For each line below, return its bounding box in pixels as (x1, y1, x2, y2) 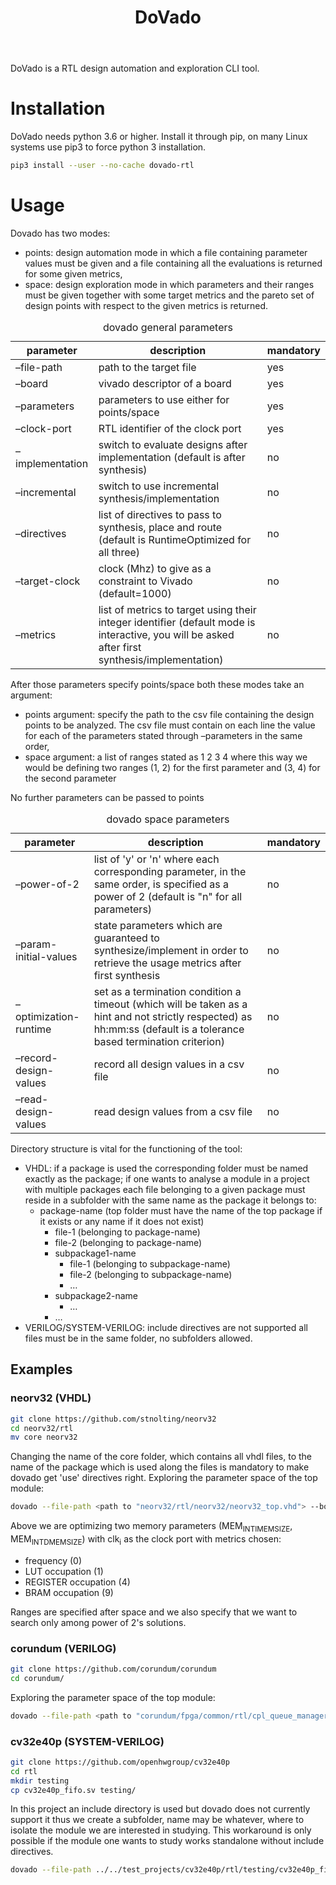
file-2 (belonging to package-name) (54, 1236, 203, 1248)
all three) (98, 545, 141, 559)
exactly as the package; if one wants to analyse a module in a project (24, 1172, 310, 1185)
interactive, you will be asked (98, 627, 235, 641)
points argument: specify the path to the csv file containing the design (24, 708, 315, 720)
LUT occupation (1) (24, 1565, 104, 1577)
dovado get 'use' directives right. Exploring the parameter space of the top (10, 1472, 318, 1484)
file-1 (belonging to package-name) (54, 1226, 201, 1238)
